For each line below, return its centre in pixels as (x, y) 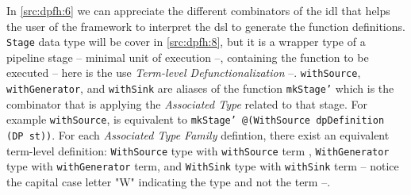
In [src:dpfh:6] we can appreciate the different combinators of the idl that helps (198, 10)
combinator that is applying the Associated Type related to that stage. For (187, 103)
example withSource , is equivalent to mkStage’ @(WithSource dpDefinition (196, 119)
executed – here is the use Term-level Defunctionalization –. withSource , (184, 73)
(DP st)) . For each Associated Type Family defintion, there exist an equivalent (198, 135)
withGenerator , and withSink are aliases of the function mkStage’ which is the (200, 88)
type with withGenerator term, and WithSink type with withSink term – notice (203, 166)
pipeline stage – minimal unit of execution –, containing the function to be (188, 57)
